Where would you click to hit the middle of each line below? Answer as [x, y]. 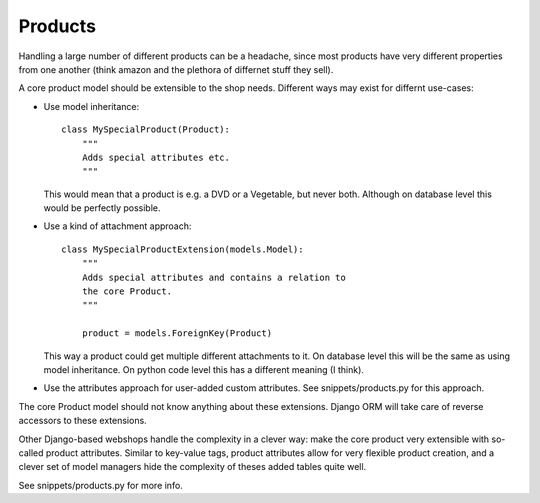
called [31, 452]
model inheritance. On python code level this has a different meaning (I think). [204, 369]
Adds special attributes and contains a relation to [214, 277]
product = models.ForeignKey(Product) [177, 333]
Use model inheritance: [91, 106]
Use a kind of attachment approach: [117, 226]
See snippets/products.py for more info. [101, 485]
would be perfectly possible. [102, 208]
